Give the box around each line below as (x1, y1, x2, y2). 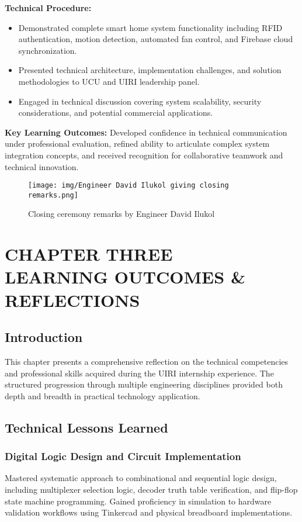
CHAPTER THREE (5, 242, 173, 266)
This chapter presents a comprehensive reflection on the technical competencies (5, 355, 289, 367)
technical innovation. (5, 160, 79, 172)
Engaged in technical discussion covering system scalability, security (18, 95, 262, 107)
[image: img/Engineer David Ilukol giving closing (28, 181, 229, 190)
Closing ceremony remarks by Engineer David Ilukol (28, 208, 215, 220)
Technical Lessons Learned (5, 418, 168, 436)
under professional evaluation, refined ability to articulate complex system (5, 137, 270, 150)
